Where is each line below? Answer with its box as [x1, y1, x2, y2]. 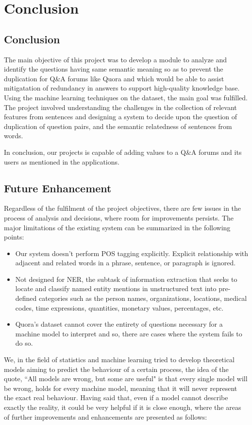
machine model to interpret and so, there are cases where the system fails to [15, 328, 242, 338]
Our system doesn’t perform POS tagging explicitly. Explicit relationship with [15, 248, 249, 258]
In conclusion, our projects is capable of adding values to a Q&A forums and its [4, 147, 242, 157]
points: [4, 232, 24, 242]
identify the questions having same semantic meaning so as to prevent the [4, 64, 223, 74]
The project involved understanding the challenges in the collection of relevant [4, 102, 237, 112]
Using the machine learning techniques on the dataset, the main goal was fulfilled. [4, 92, 248, 102]
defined [15, 293, 37, 303]
